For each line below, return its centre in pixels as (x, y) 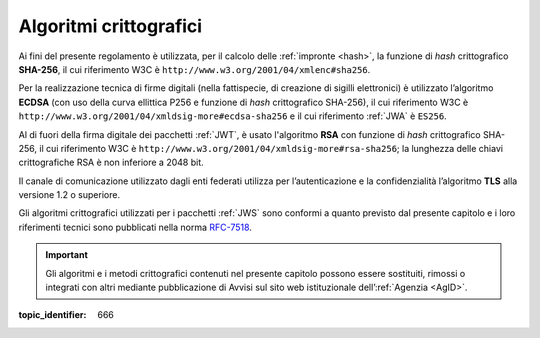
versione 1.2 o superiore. (69, 195)
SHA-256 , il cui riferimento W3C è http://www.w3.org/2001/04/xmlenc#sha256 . (194, 69)
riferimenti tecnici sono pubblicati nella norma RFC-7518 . (135, 227)
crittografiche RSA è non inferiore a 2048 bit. (111, 162)
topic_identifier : (52, 315)
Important (67, 255)
